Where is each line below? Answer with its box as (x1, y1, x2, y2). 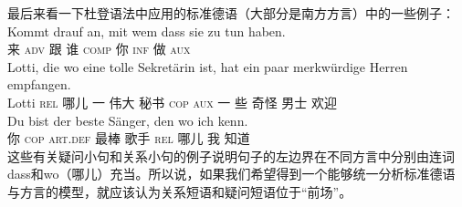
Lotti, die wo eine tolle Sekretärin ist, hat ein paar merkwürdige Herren (7, 57, 408, 76)
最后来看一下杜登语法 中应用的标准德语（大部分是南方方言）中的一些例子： (7, 4, 455, 22)
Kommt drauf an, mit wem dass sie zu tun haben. (7, 21, 286, 40)
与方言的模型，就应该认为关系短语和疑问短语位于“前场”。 (7, 181, 352, 201)
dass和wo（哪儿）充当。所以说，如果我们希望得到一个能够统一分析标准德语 (7, 164, 456, 183)
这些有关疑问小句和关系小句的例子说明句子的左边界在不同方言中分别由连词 (7, 146, 455, 165)
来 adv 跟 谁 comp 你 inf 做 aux (7, 39, 191, 58)
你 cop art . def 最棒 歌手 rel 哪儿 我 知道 (7, 129, 250, 148)
